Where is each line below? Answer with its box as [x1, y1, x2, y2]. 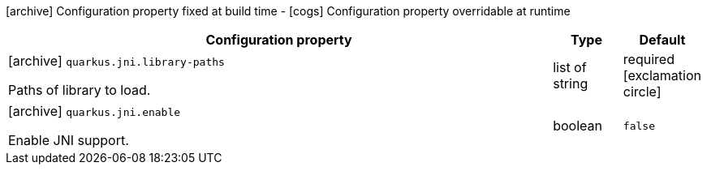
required [623, 51, 675, 67]
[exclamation [623, 67, 701, 83]
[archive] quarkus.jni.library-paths [8, 53, 225, 69]
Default [639, 32, 686, 48]
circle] [623, 83, 662, 100]
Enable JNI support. [8, 132, 129, 148]
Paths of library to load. [8, 82, 151, 98]
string [553, 75, 588, 92]
